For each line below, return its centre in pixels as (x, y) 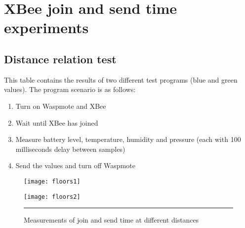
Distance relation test (60, 59)
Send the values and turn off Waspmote (75, 165)
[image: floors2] (52, 197)
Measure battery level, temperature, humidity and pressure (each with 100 (128, 139)
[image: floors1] (52, 181)
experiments (46, 27)
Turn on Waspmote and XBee (61, 106)
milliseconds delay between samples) (70, 149)
